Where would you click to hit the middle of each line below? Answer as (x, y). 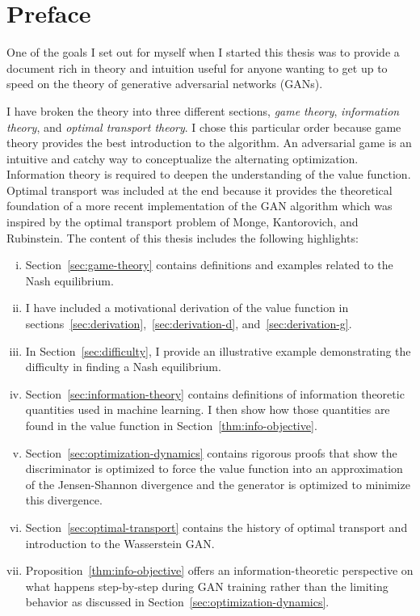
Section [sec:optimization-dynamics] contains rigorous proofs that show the (211, 452)
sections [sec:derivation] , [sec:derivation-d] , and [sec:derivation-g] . (189, 324)
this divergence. (64, 500)
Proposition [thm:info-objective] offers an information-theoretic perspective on (219, 570)
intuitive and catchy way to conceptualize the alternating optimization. (183, 158)
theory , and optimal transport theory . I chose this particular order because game (204, 127)
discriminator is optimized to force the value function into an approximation (214, 468)
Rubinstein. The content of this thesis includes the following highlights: (183, 237)
